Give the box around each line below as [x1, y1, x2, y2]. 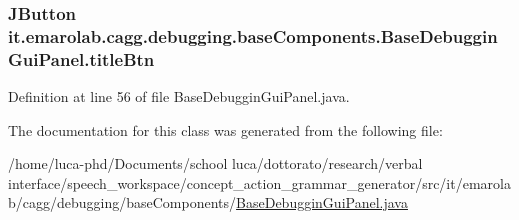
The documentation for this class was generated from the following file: [8, 119, 443, 140]
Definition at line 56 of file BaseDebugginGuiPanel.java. [8, 86, 350, 107]
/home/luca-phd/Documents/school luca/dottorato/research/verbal [8, 153, 423, 174]
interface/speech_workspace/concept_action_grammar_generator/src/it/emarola [8, 172, 511, 193]
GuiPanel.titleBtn [8, 46, 155, 71]
